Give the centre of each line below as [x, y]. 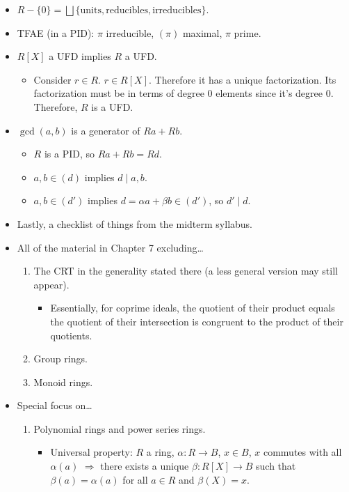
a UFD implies [80, 56]
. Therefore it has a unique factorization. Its [242, 79]
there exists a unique [145, 466]
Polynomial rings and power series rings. [120, 428]
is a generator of [106, 130]
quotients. [71, 335]
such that [276, 466]
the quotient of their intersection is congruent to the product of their [197, 321]
